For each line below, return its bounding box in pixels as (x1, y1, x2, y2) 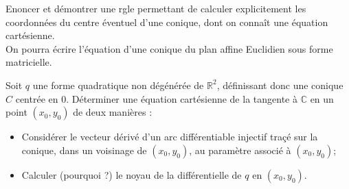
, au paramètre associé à (189, 142, 291, 157)
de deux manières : (73, 105, 153, 119)
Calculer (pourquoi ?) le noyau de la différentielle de (21, 167, 242, 181)
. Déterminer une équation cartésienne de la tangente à (66, 91, 297, 105)
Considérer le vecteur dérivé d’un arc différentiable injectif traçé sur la (21, 129, 318, 144)
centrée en (15, 91, 58, 105)
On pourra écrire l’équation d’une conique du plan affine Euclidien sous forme (5, 41, 333, 55)
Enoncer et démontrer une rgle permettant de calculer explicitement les (5, 1, 306, 15)
